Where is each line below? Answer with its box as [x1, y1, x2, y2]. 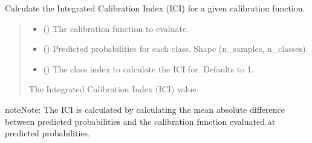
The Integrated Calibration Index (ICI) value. [28, 83, 199, 95]
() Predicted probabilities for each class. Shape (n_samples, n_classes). [43, 42, 308, 55]
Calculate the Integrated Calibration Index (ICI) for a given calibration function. [5, 2, 305, 14]
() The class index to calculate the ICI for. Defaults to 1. [43, 62, 254, 75]
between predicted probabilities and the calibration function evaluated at [5, 115, 276, 127]
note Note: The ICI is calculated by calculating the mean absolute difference [5, 103, 285, 115]
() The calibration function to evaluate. [43, 22, 189, 34]
